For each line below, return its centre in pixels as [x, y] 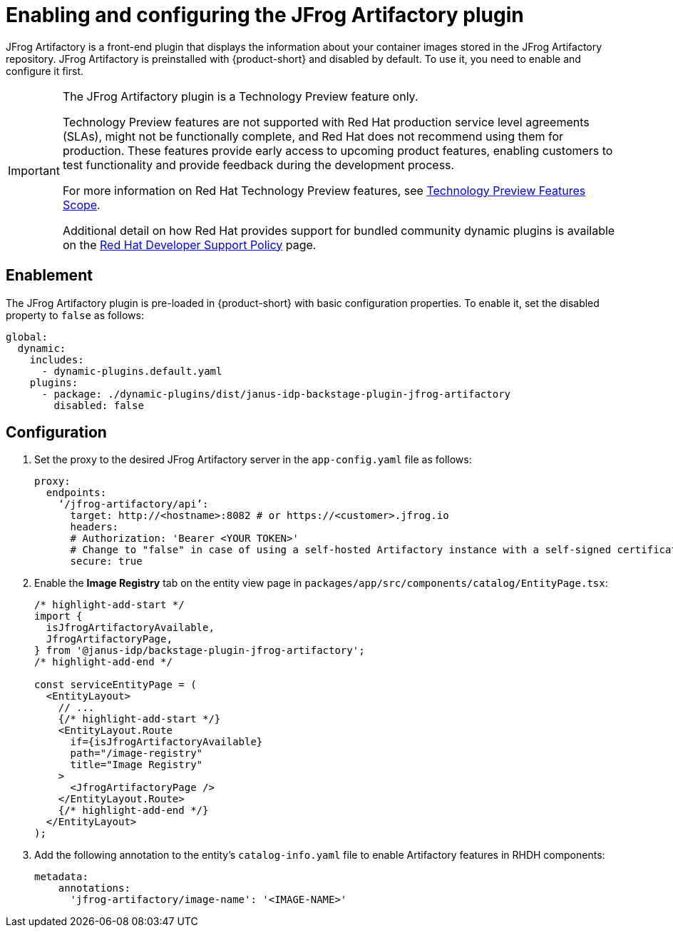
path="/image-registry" [137, 753]
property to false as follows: [75, 315]
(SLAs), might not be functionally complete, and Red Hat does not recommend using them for [313, 136]
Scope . [81, 205]
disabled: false [99, 405]
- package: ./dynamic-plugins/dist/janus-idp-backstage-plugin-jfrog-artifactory [276, 394]
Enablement [49, 276]
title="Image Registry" [137, 765]
